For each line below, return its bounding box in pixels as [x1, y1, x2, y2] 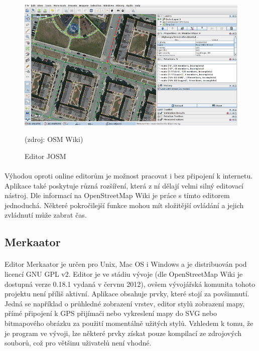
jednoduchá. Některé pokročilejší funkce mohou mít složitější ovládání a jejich [5, 200, 244, 210]
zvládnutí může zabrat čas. [5, 210, 87, 220]
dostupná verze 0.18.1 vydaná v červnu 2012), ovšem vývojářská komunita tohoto [5, 278, 255, 289]
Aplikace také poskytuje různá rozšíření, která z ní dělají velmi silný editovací [5, 180, 243, 191]
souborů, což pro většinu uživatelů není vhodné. [5, 337, 152, 348]
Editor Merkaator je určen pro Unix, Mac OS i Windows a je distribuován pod [5, 259, 247, 269]
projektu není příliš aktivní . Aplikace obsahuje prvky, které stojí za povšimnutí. [5, 288, 249, 299]
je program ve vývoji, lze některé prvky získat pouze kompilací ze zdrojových [5, 327, 241, 338]
